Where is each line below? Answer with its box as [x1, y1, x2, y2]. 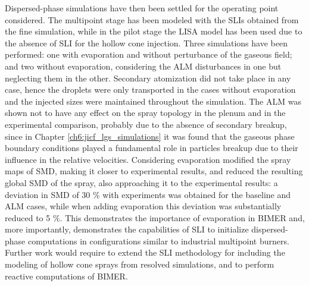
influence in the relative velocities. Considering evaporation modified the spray [5, 153, 291, 165]
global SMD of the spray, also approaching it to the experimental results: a [5, 176, 278, 188]
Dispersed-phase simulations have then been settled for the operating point [5, 2, 279, 14]
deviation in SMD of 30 [5, 188, 90, 200]
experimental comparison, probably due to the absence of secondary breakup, [5, 118, 287, 130]
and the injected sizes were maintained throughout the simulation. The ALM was [5, 95, 301, 107]
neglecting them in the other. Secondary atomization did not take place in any [5, 71, 291, 84]
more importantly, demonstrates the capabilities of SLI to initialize [5, 223, 249, 235]
